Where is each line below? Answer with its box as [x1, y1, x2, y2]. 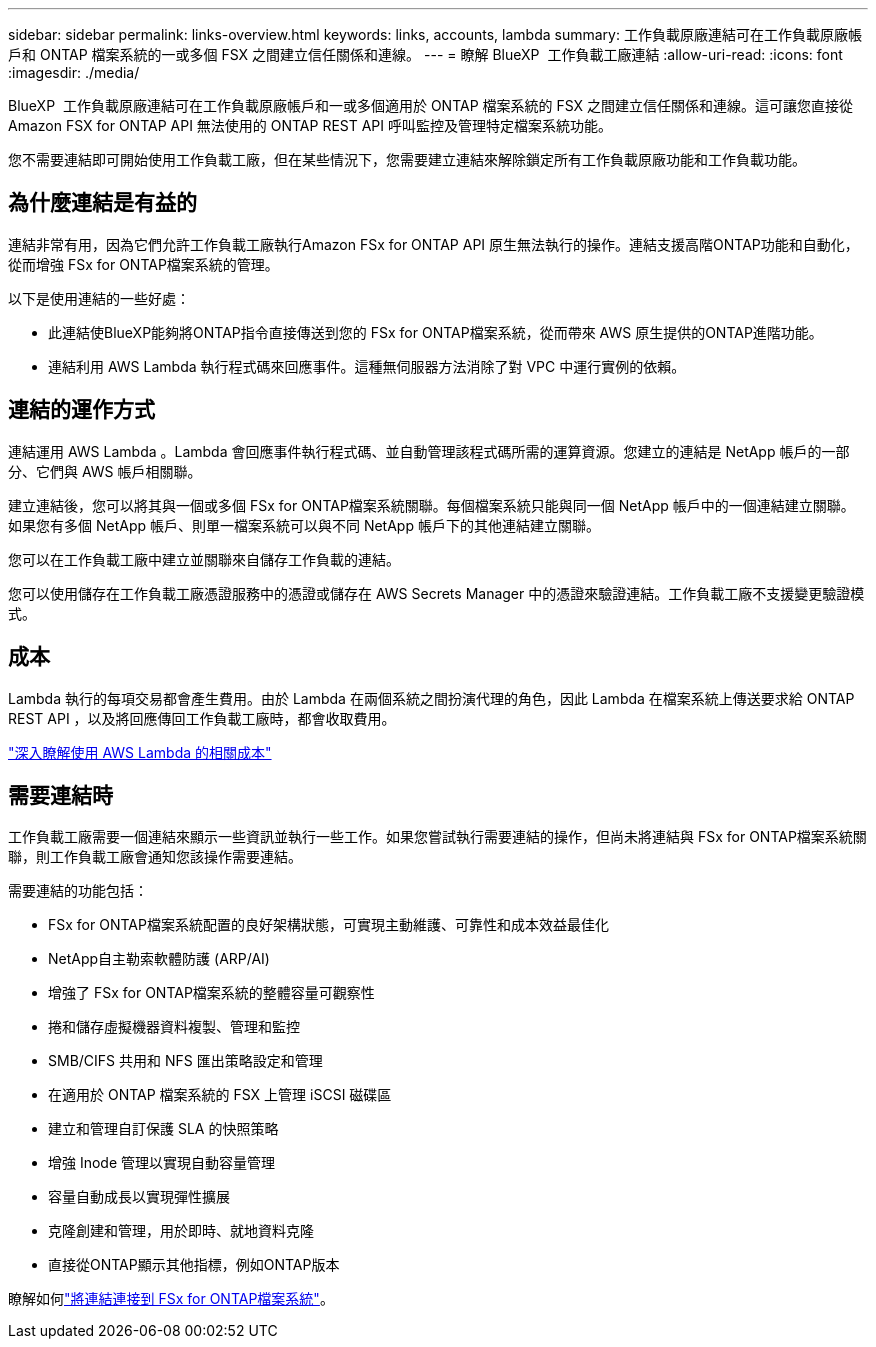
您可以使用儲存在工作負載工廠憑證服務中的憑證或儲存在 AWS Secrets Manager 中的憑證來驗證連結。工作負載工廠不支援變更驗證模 [8, 584, 865, 602]
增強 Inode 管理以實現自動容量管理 [48, 1154, 276, 1172]
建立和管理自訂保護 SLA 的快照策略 [48, 1120, 279, 1138]
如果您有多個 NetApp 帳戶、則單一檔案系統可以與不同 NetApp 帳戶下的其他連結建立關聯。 [8, 516, 600, 534]
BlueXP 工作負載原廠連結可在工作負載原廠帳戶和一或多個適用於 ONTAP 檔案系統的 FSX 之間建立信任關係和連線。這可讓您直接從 [8, 97, 854, 114]
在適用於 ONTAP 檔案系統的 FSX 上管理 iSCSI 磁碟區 [48, 1086, 392, 1104]
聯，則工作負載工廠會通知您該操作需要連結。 [8, 848, 302, 866]
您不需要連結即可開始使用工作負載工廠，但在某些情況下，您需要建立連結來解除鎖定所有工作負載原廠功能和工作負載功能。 [8, 151, 806, 168]
